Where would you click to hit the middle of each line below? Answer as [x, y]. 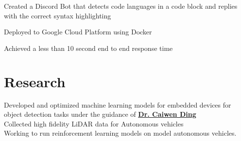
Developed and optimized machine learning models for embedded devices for [118, 104]
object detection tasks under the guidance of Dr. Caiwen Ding [100, 114]
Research [35, 81]
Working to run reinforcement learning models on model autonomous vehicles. [120, 133]
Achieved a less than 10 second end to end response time [88, 48]
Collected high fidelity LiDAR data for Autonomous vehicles [94, 123]
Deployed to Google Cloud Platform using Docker [78, 32]
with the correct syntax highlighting [58, 15]
